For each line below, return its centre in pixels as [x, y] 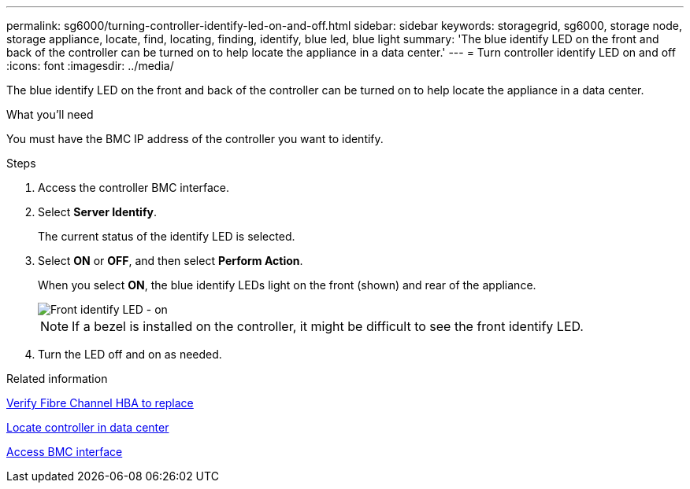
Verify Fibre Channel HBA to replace [100, 403]
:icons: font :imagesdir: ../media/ [90, 66]
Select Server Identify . [97, 212]
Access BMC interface [65, 452]
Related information [57, 379]
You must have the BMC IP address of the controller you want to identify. [195, 139]
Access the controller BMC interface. [134, 188]
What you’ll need [50, 114]
